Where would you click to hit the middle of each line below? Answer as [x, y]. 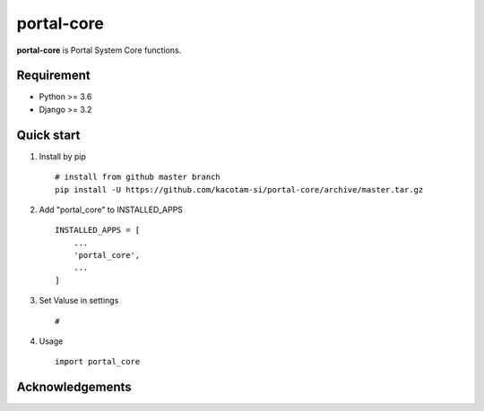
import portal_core [98, 362]
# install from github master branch [138, 177]
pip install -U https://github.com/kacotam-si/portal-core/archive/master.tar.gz [239, 189]
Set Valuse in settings [79, 301]
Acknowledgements [74, 387]
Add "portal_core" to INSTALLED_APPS [111, 210]
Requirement [54, 76]
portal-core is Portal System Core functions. [99, 50]
